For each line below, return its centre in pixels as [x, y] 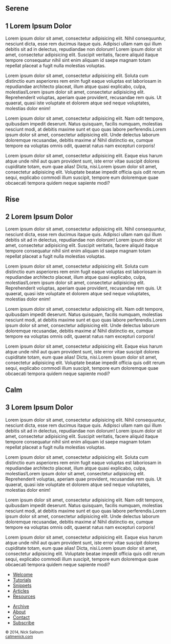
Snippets [22, 585]
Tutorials [22, 580]
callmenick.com [19, 637]
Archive [21, 606]
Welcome [23, 574]
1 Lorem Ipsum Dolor [38, 26]
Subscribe [24, 622]
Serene [17, 8]
